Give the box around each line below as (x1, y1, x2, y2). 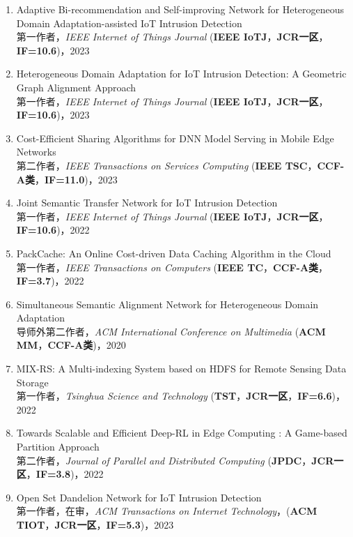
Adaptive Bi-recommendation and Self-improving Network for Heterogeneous (16, 2, 345, 16)
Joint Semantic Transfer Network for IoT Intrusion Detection (16, 195, 278, 210)
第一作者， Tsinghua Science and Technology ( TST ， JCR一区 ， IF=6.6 (16, 388, 332, 403)
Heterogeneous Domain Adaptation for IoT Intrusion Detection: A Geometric (16, 66, 347, 81)
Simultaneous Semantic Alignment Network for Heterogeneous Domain (16, 296, 319, 311)
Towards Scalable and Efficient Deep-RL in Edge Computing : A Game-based (16, 425, 347, 440)
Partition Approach (16, 439, 100, 454)
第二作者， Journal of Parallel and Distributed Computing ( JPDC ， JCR (16, 453, 334, 467)
